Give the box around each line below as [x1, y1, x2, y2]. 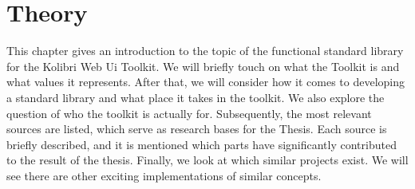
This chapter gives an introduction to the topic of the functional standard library [6, 42, 404, 59]
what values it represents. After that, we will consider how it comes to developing [6, 73, 405, 90]
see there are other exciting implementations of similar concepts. [6, 167, 322, 183]
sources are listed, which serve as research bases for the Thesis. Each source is [6, 120, 387, 137]
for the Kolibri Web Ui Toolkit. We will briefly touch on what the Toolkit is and [6, 57, 400, 74]
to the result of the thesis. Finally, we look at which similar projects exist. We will [6, 152, 409, 168]
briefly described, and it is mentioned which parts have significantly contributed [6, 136, 397, 152]
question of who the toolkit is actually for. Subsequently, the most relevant [6, 104, 372, 121]
